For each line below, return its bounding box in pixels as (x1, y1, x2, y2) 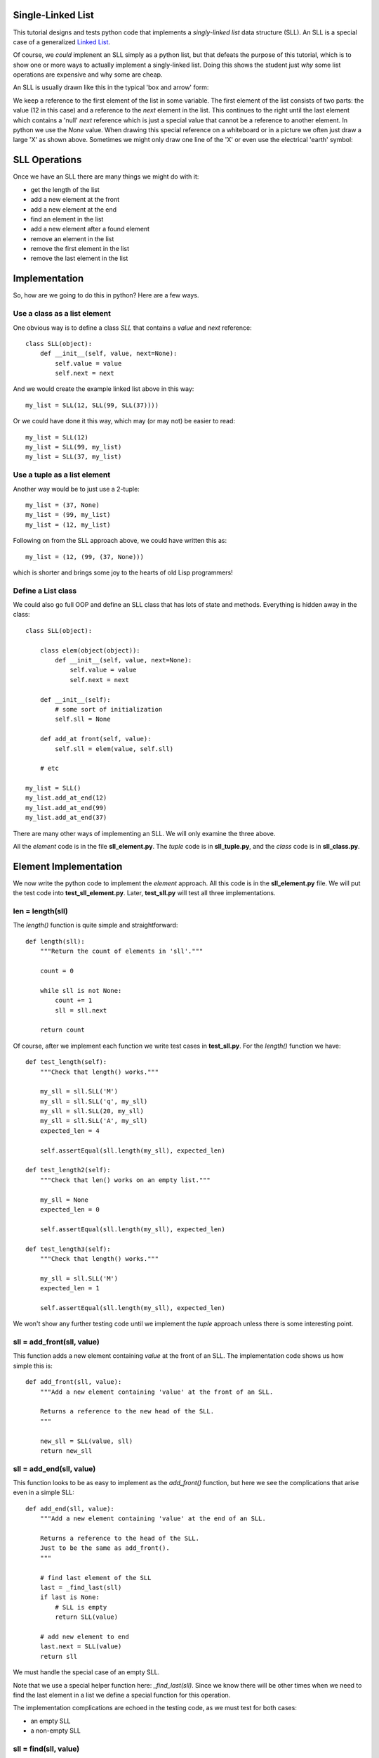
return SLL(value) (55, 1613, 119, 1621)
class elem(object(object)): (39, 646, 140, 654)
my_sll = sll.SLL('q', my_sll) (39, 1097, 148, 1105)
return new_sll (39, 1446, 93, 1455)
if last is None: (39, 1593, 100, 1601)
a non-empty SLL (30, 1726, 81, 1735)
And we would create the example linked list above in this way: (13, 385, 194, 393)
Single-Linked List (13, 9, 94, 21)
